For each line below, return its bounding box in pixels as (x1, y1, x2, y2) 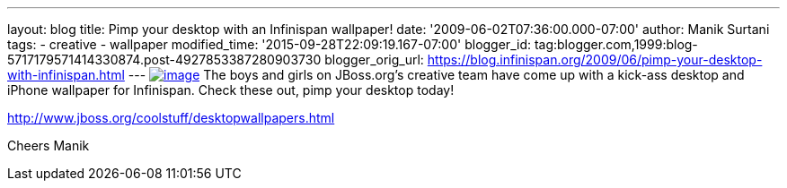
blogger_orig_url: (324, 52, 424, 67)
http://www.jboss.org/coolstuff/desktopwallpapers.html (7, 110, 335, 125)
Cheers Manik (7, 138, 90, 153)
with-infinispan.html (7, 67, 125, 82)
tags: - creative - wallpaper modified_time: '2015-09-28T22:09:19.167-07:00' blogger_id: (7, 37, 531, 52)
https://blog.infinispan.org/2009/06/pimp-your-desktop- (427, 52, 763, 67)
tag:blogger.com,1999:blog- (534, 37, 698, 52)
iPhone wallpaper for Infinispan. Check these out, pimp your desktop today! (7, 82, 455, 98)
